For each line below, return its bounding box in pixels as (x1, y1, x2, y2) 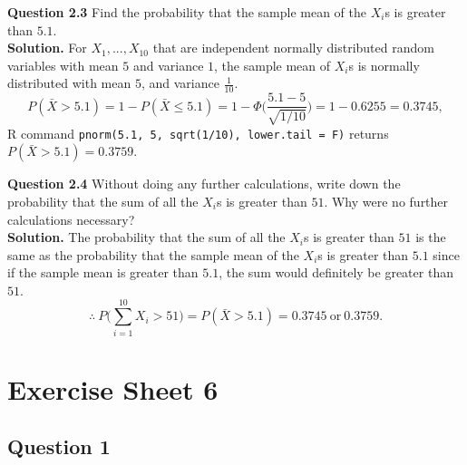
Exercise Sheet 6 (7, 370, 219, 407)
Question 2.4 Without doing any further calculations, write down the (7, 174, 401, 193)
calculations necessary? (7, 209, 135, 228)
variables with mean (7, 55, 119, 74)
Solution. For (7, 38, 87, 57)
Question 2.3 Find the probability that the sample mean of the (7, 3, 366, 21)
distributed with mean (7, 73, 131, 92)
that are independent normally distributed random (152, 38, 434, 57)
